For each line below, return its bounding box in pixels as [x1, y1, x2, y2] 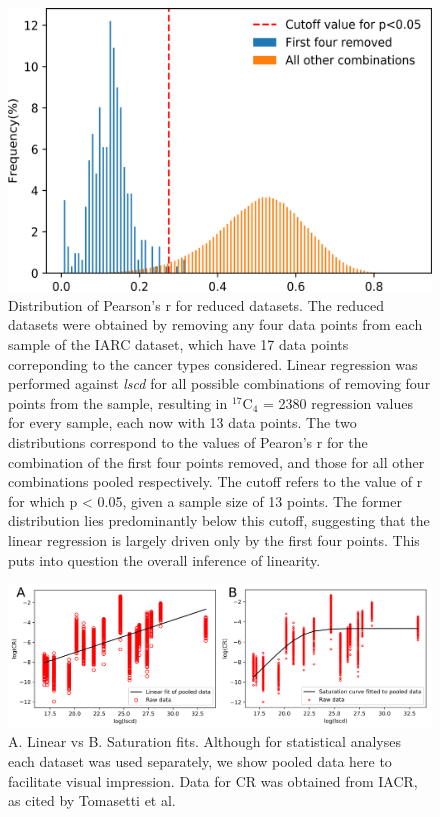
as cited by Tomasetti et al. [8, 790, 176, 811]
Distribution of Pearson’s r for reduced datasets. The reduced [8, 294, 384, 315]
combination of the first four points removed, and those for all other [8, 451, 425, 472]
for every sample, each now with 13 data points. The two [8, 412, 357, 433]
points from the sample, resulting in [8, 392, 228, 413]
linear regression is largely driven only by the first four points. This [8, 529, 420, 550]
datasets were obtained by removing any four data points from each [8, 314, 423, 335]
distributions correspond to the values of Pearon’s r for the [8, 431, 368, 452]
